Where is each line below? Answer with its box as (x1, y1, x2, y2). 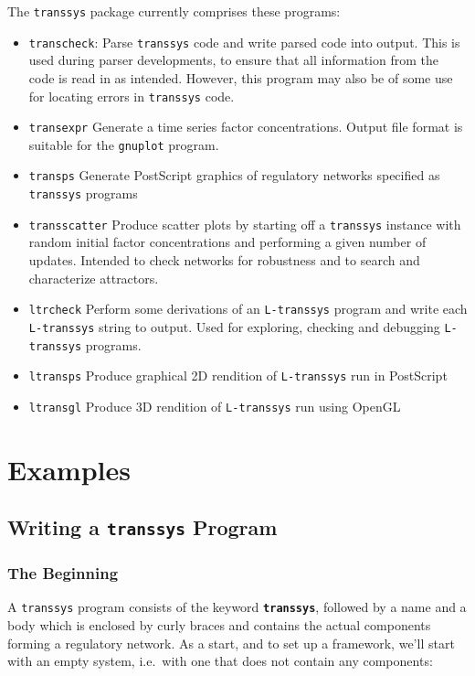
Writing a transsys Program (7, 513, 278, 542)
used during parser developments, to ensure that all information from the (28, 50, 438, 70)
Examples (7, 450, 131, 488)
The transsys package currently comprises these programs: (7, 2, 341, 20)
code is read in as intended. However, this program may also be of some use (28, 68, 453, 87)
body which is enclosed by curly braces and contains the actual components (7, 616, 431, 635)
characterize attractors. (28, 268, 159, 287)
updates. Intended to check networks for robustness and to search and (28, 251, 420, 270)
